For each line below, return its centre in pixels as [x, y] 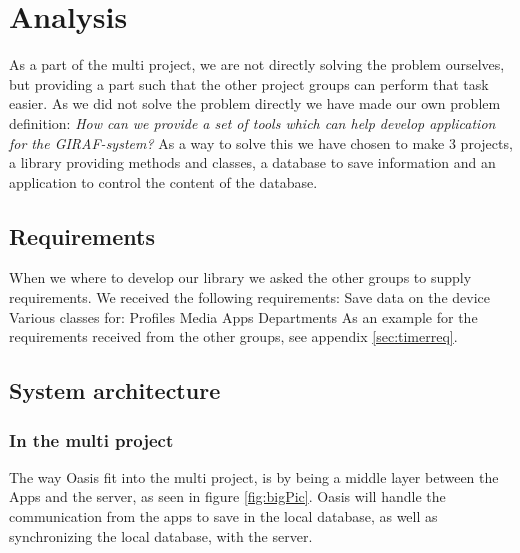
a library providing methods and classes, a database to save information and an [252, 162]
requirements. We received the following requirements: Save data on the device [249, 297]
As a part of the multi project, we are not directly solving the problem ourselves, [257, 64]
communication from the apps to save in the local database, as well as [223, 516]
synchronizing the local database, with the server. [161, 535]
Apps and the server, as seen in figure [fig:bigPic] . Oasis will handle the [227, 496]
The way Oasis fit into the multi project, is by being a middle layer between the [254, 476]
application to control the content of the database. [163, 181]
